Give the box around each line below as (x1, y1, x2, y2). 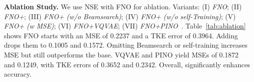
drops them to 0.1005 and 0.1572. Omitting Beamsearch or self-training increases (4, 40, 248, 50)
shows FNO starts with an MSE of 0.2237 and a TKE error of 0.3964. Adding (4, 30, 238, 40)
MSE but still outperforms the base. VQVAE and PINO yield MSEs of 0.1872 (4, 49, 239, 59)
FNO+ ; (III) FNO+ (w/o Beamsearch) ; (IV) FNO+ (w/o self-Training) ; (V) (4, 11, 236, 21)
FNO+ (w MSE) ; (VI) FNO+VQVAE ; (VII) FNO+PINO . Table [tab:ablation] (4, 21, 246, 31)
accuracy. (4, 69, 32, 79)
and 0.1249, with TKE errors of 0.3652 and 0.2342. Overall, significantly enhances (4, 59, 251, 69)
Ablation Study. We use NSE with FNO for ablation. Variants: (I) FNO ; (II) (4, 1, 242, 11)
